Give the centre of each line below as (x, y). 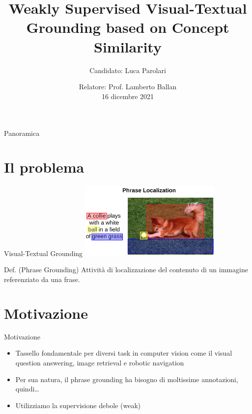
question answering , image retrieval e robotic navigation (100, 362)
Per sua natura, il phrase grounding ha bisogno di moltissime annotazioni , (127, 379)
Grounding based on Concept (128, 27)
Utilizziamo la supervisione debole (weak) (78, 405)
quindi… (27, 389)
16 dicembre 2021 (128, 96)
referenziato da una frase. (42, 279)
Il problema (44, 167)
